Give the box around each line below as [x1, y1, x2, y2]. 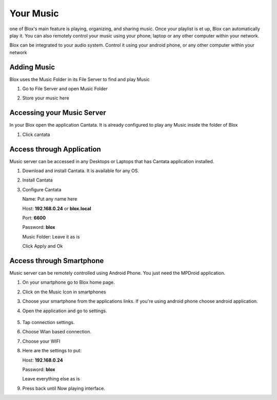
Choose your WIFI [22, 338, 61, 344]
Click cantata [22, 131, 50, 137]
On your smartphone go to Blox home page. [22, 279, 115, 286]
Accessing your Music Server [9, 108, 106, 117]
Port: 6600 [22, 214, 46, 221]
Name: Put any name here [22, 196, 77, 202]
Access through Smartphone [9, 256, 104, 265]
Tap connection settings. [22, 319, 75, 325]
